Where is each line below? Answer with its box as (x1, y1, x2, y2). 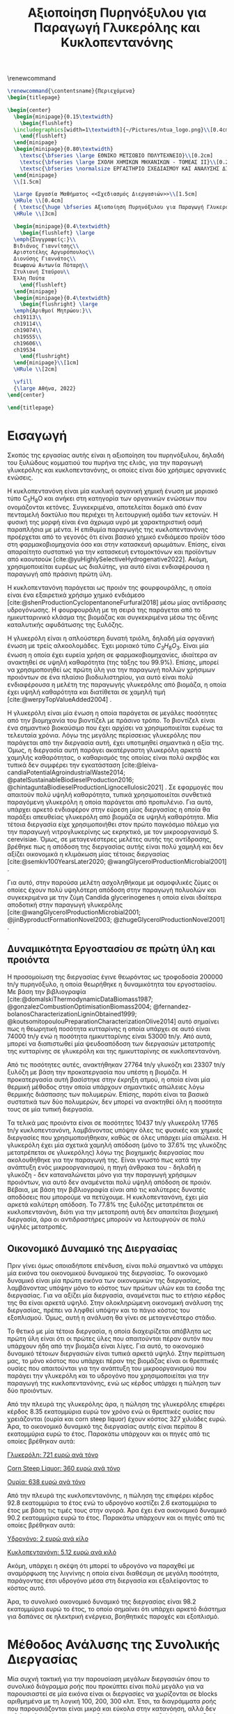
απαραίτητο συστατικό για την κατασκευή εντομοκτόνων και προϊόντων (7, 547, 217, 556)
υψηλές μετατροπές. (7, 1222, 68, 1231)
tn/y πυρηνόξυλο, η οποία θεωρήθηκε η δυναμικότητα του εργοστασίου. (7, 980, 217, 988)
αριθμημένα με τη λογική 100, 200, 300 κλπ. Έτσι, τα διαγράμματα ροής (7, 1697, 217, 1705)
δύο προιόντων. (7, 1386, 54, 1395)
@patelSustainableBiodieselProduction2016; (7, 776, 134, 784)
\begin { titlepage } (7, 94, 61, 101)
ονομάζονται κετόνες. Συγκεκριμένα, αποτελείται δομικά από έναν (7, 503, 203, 512)
